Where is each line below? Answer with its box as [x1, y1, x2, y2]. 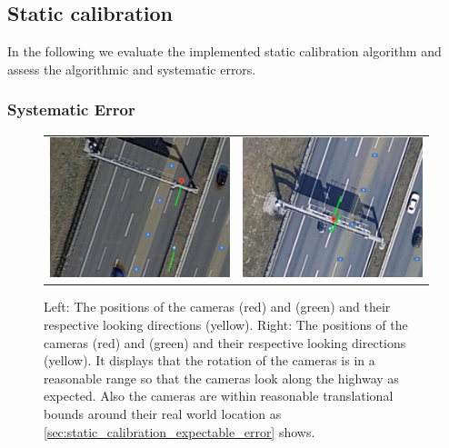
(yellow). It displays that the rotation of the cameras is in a [44, 351, 375, 370]
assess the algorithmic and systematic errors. [7, 59, 256, 78]
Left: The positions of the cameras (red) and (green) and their [44, 297, 391, 316]
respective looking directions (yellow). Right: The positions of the [44, 315, 408, 334]
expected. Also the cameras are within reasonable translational [44, 386, 394, 405]
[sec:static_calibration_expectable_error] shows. [44, 422, 315, 441]
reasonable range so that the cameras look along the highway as [44, 368, 399, 387]
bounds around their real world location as [44, 404, 282, 423]
